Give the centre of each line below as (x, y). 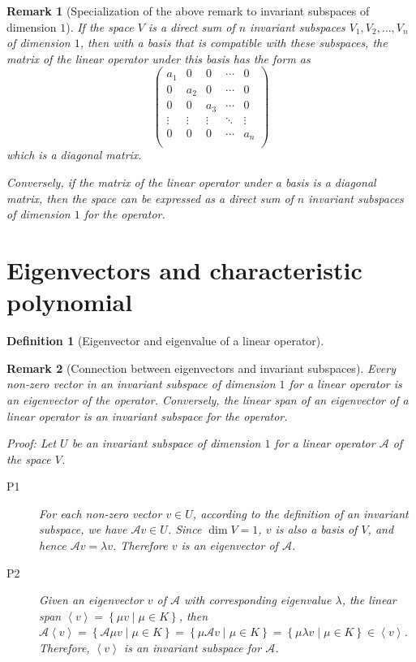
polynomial (70, 302)
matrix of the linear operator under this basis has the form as (159, 58)
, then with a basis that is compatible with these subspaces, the (234, 43)
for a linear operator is (345, 384)
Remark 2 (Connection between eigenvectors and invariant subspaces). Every (201, 368)
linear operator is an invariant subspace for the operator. (147, 415)
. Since (184, 529)
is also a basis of (316, 529)
